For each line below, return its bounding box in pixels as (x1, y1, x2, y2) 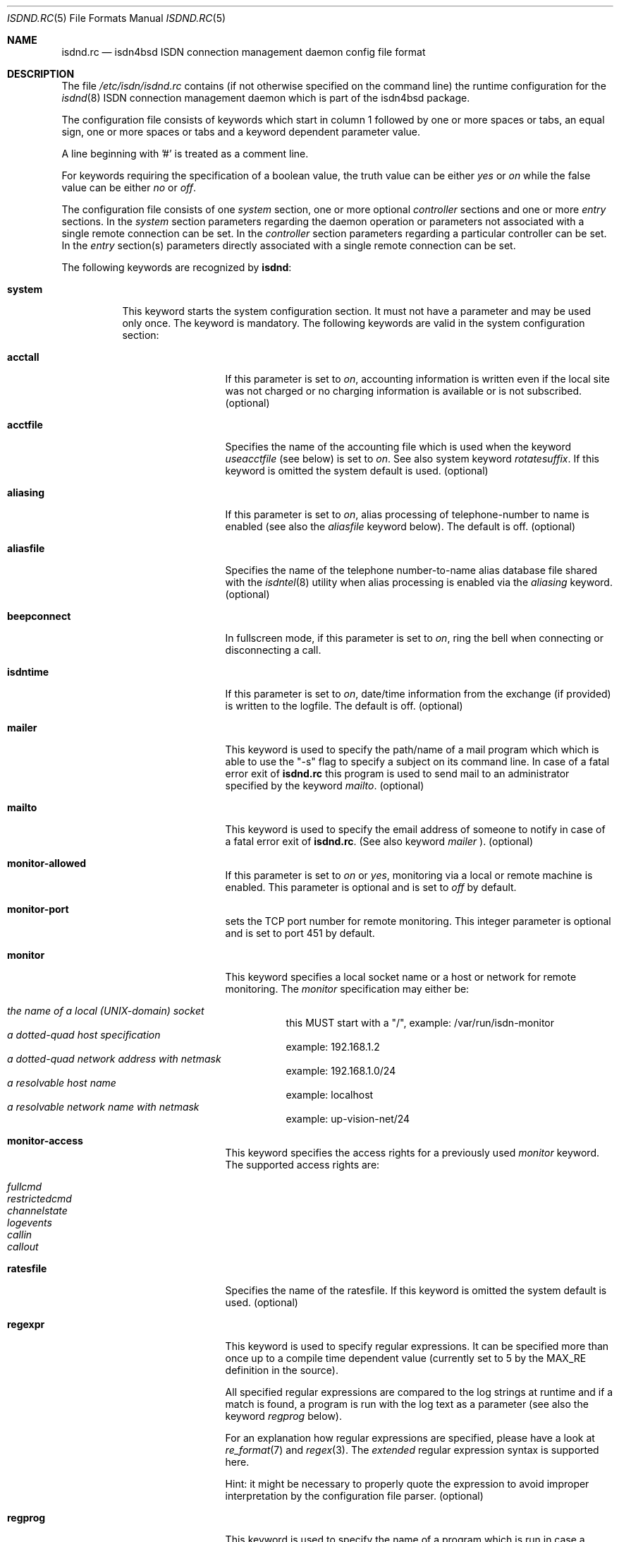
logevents (7, 1217, 52, 1229)
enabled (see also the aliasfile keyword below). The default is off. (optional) (225, 520, 576, 532)
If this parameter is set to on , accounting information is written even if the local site (225, 373, 610, 385)
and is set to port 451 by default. (225, 927, 375, 939)
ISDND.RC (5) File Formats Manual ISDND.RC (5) (7, 12, 226, 24)
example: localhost (286, 1089, 374, 1101)
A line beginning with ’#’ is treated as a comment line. (61, 148, 309, 160)
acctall (7, 351, 39, 363)
